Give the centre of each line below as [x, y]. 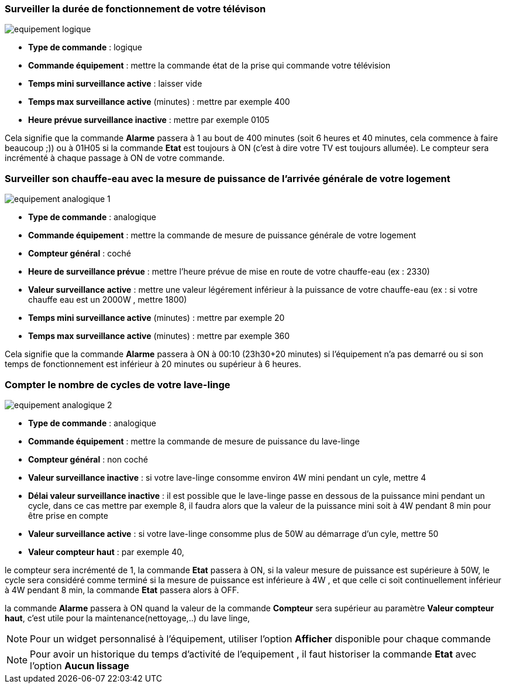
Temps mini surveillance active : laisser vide [115, 84]
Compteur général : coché [80, 254]
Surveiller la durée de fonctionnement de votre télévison [135, 9]
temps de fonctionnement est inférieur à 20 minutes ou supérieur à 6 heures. [153, 364]
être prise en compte [68, 515]
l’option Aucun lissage [80, 665]
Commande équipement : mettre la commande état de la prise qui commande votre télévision [209, 66]
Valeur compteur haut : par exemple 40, [106, 552]
